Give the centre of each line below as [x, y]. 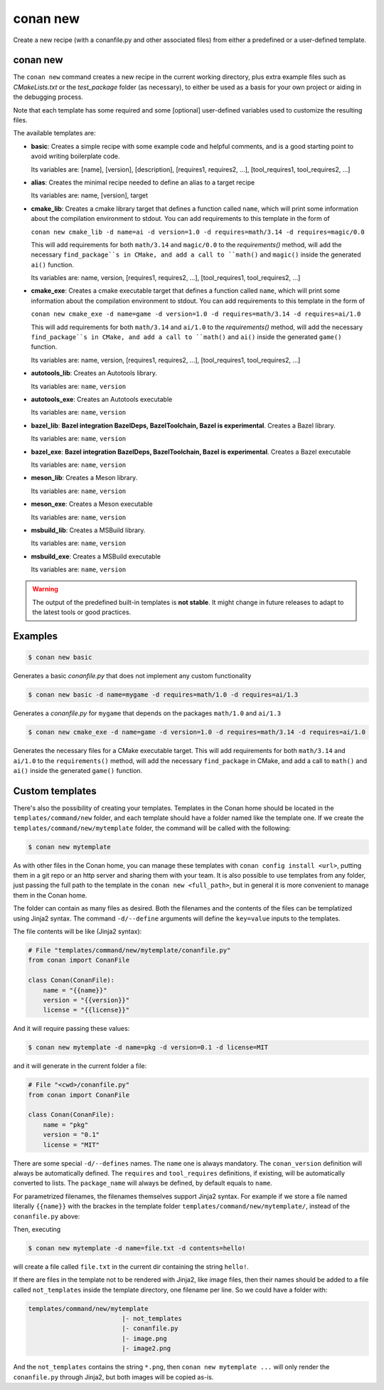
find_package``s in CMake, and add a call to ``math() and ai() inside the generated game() [186, 337]
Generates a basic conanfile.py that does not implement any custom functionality [132, 676]
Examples [36, 637]
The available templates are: [54, 133]
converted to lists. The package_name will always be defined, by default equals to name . [143, 1183]
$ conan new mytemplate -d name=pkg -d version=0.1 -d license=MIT [148, 1048]
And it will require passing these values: [71, 1029]
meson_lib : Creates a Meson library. [84, 478]
